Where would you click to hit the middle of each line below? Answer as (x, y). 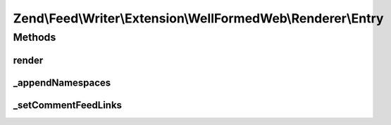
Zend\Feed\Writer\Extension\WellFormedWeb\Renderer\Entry (198, 18)
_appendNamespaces (62, 83)
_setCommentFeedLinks (68, 105)
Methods (35, 37)
